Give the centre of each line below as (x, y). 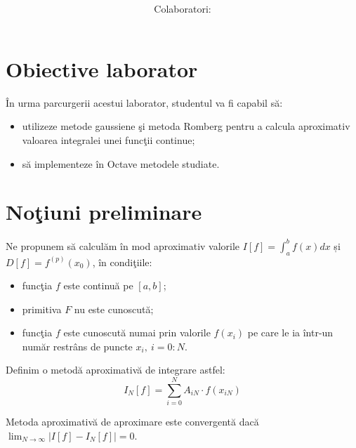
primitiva (42, 309)
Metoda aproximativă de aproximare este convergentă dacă (132, 422)
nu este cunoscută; (114, 309)
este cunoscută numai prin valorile (137, 332)
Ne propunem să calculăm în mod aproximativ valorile (123, 245)
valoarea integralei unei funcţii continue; (108, 139)
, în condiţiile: (122, 262)
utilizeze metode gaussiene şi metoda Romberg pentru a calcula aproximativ (186, 126)
